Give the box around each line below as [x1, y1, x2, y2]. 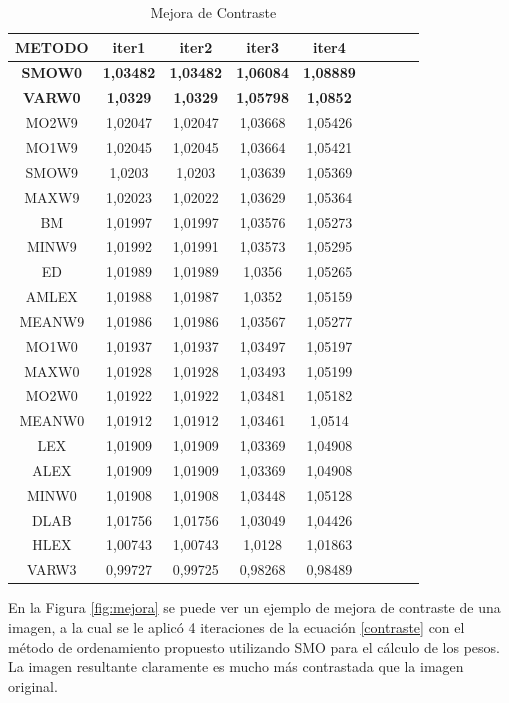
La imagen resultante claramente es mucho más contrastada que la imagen [8, 656, 464, 677]
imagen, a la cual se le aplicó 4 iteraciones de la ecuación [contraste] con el [8, 617, 465, 637]
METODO [15, 36, 89, 57]
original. [8, 675, 58, 696]
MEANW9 [19, 310, 85, 331]
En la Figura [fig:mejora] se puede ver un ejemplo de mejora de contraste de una [8, 597, 501, 618]
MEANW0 [19, 410, 85, 431]
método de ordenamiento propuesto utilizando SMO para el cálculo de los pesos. [8, 636, 500, 657]
